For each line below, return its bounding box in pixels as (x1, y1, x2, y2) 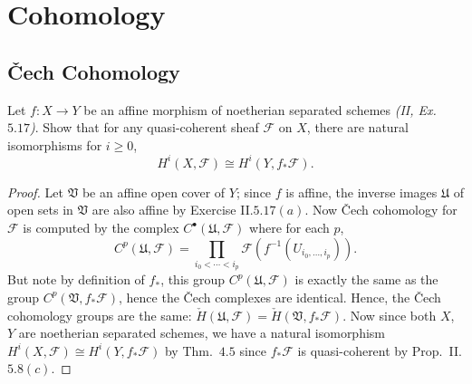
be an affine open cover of (82, 182, 226, 201)
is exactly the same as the (294, 270, 438, 289)
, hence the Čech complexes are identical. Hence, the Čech (119, 287, 441, 306)
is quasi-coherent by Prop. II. (297, 341, 462, 360)
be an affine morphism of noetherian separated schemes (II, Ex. (83, 100, 437, 119)
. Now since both (342, 305, 437, 324)
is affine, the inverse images (285, 182, 438, 201)
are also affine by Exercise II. (92, 200, 254, 219)
